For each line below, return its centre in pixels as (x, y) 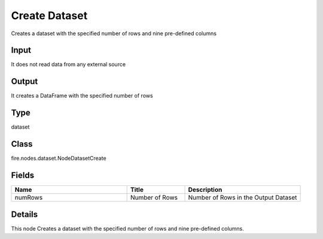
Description (205, 190)
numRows (29, 198)
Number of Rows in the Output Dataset (243, 198)
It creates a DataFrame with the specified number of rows (82, 96)
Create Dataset (49, 15)
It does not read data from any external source (68, 64)
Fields (23, 175)
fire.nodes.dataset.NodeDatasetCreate (59, 159)
